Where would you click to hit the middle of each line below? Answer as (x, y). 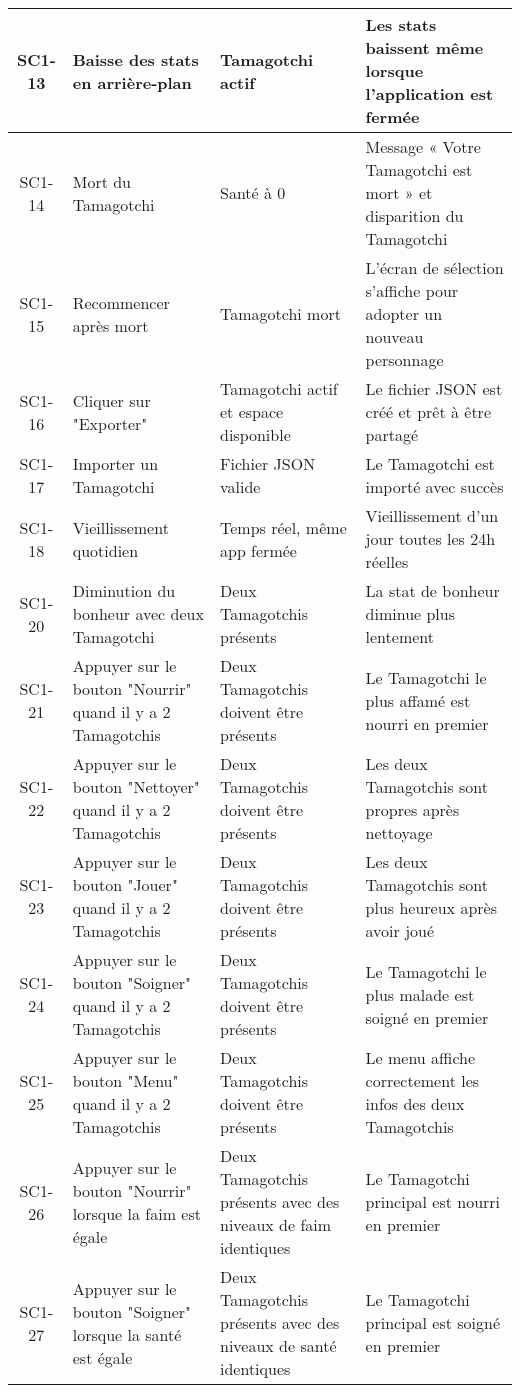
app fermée (258, 550)
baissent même (424, 47)
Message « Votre (423, 146)
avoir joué (400, 930)
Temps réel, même (283, 527)
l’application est (429, 93)
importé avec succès (434, 486)
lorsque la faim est (136, 1213)
